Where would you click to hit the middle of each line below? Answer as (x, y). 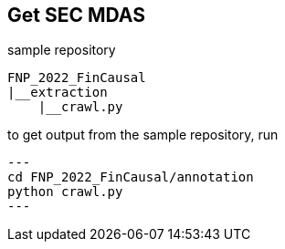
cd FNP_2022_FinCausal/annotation (131, 177)
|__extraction (58, 93)
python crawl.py (65, 192)
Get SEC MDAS (76, 15)
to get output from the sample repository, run (143, 135)
